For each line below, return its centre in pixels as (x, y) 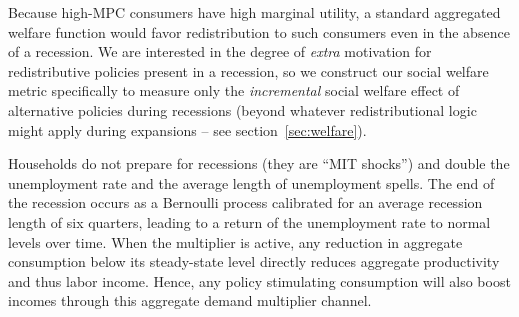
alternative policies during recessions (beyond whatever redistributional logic (242, 109)
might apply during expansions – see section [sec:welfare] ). (187, 129)
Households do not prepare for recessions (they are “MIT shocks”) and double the (259, 163)
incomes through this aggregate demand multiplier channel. (190, 300)
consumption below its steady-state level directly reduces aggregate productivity (254, 261)
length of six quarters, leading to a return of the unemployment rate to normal (249, 221)
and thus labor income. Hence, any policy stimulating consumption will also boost (259, 280)
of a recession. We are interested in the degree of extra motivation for (220, 51)
